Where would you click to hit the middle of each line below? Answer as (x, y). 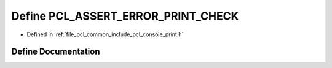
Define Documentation (56, 52)
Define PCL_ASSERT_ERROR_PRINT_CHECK (125, 16)
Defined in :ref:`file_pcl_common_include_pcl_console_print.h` (105, 34)
